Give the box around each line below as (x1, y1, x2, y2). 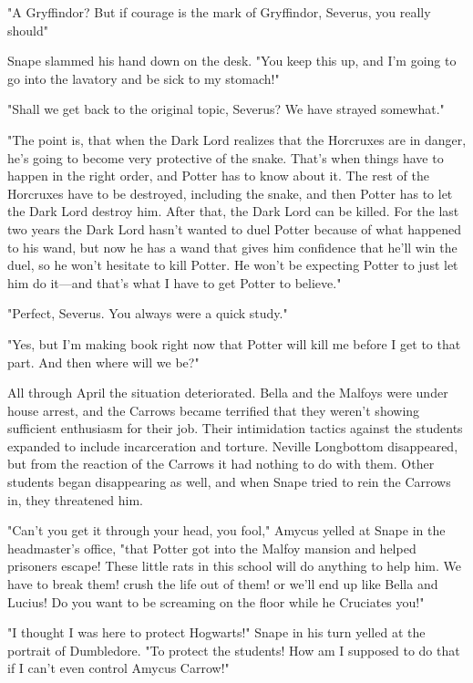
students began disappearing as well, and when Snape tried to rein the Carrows (7, 472, 451, 492)
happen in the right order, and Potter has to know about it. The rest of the (7, 166, 429, 185)
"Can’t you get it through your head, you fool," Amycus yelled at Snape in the (7, 521, 446, 540)
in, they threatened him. (7, 490, 144, 509)
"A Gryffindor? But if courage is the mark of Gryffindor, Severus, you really (7, 3, 431, 21)
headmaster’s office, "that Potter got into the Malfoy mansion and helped (7, 538, 416, 557)
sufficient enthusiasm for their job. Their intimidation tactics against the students (7, 419, 463, 438)
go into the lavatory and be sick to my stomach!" (7, 68, 280, 88)
